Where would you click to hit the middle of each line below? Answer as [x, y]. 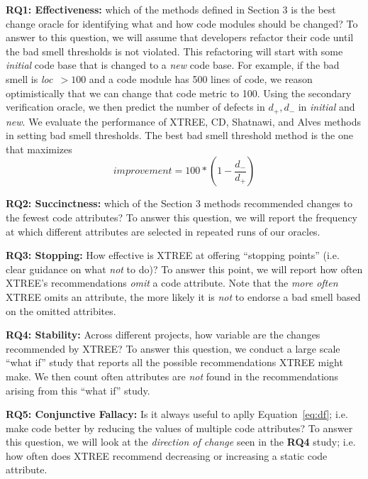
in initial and [327, 107]
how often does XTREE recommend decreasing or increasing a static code [167, 455]
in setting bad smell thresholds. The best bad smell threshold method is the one [179, 135]
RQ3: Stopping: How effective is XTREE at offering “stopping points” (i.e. [173, 255]
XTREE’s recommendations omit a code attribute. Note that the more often [172, 283]
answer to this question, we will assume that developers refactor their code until [180, 37]
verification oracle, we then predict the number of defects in [135, 107]
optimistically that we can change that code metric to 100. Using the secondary [179, 93]
